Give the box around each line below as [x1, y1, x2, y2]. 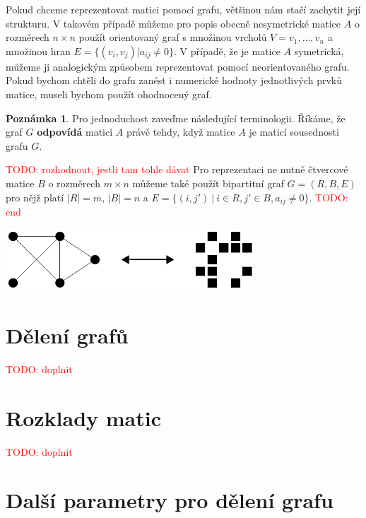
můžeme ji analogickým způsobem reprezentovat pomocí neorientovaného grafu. [6, 59, 350, 73]
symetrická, [294, 43, 344, 58]
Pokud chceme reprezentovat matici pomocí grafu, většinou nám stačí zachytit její [6, 2, 361, 16]
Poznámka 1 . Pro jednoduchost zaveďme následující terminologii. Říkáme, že [6, 110, 346, 125]
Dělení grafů [6, 320, 129, 349]
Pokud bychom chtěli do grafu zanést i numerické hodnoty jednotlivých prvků [6, 73, 343, 88]
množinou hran [6, 43, 71, 58]
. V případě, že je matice [174, 43, 281, 58]
